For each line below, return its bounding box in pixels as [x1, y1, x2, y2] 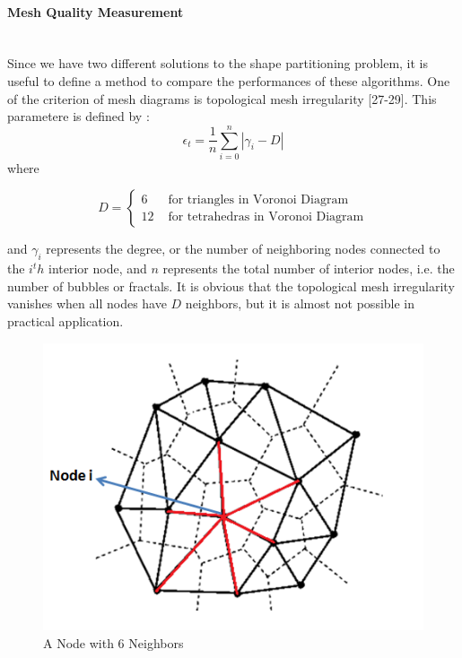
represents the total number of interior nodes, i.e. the [162, 259, 455, 278]
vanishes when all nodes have [7, 294, 167, 313]
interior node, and [48, 259, 147, 278]
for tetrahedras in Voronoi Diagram [168, 211, 364, 223]
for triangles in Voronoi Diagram [168, 193, 349, 206]
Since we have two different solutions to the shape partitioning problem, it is [7, 54, 429, 73]
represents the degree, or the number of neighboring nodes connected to [46, 239, 440, 258]
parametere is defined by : [7, 107, 150, 126]
